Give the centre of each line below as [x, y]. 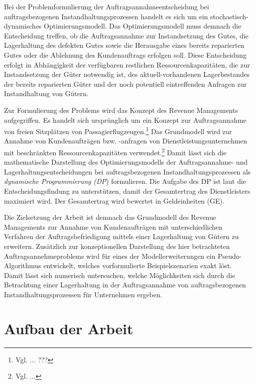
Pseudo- [230, 256]
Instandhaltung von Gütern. [46, 93]
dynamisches [23, 26]
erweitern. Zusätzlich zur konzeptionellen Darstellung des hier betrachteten [117, 246]
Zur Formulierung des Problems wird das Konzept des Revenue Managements [121, 110]
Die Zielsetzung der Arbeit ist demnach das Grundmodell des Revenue [110, 217]
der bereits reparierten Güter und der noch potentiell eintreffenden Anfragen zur [126, 84]
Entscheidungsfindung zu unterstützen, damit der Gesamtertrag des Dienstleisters [127, 191]
